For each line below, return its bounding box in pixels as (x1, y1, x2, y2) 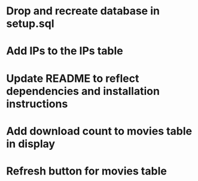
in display (6, 137, 56, 151)
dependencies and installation (6, 84, 160, 98)
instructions (6, 97, 68, 111)
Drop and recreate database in (6, 4, 160, 18)
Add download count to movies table (6, 124, 193, 138)
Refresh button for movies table (6, 164, 167, 177)
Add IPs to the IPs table (6, 44, 124, 58)
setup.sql (6, 17, 54, 30)
